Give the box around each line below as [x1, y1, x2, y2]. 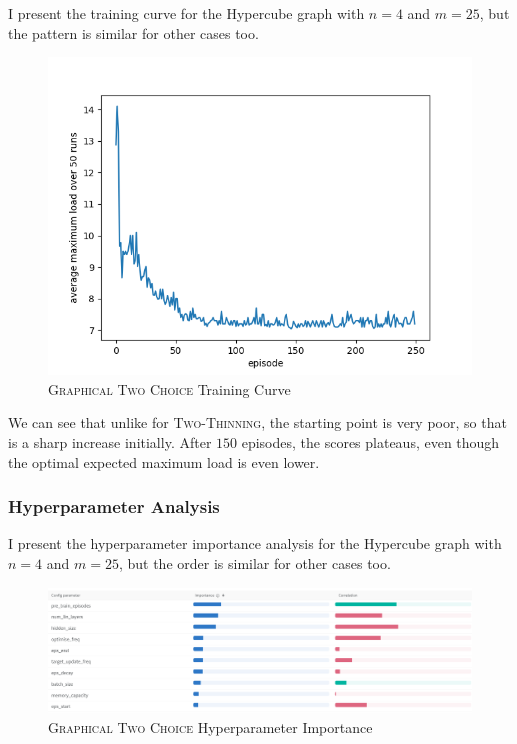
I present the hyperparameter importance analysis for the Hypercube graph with [8, 533, 502, 554]
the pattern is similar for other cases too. [8, 22, 259, 43]
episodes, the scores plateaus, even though [241, 431, 500, 452]
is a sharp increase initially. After [8, 431, 212, 452]
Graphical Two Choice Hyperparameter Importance [48, 716, 373, 737]
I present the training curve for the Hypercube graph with [8, 3, 365, 23]
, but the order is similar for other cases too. [118, 552, 391, 573]
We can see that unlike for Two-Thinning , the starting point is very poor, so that [8, 412, 507, 433]
